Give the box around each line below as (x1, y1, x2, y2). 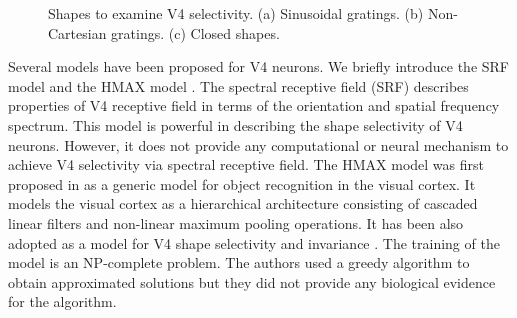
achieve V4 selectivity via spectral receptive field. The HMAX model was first (8, 154, 484, 175)
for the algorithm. (8, 291, 117, 312)
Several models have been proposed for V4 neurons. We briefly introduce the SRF (8, 56, 509, 77)
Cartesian (48, 22, 107, 43)
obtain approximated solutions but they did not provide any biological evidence (8, 271, 496, 292)
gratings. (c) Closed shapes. (111, 22, 280, 43)
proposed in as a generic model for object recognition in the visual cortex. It (8, 173, 476, 194)
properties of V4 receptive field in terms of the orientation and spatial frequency (8, 95, 500, 116)
